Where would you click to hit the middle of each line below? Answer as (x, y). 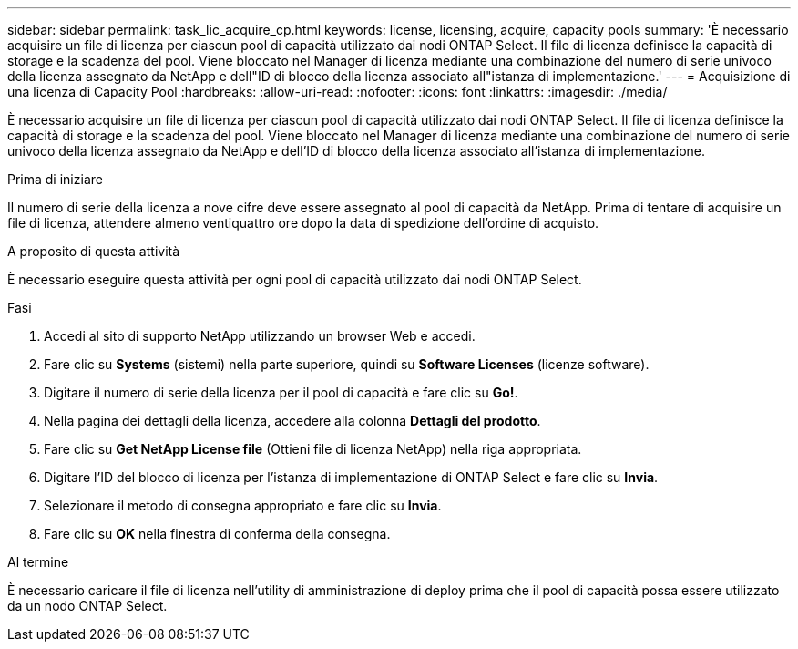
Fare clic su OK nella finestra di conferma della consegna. (217, 534)
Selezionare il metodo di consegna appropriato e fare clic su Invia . (243, 505)
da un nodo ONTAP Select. (87, 606)
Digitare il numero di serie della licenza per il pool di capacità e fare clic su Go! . (281, 392)
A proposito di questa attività (94, 251)
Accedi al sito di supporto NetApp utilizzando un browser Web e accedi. (260, 336)
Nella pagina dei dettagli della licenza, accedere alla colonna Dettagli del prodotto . (292, 421)
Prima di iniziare (55, 179)
